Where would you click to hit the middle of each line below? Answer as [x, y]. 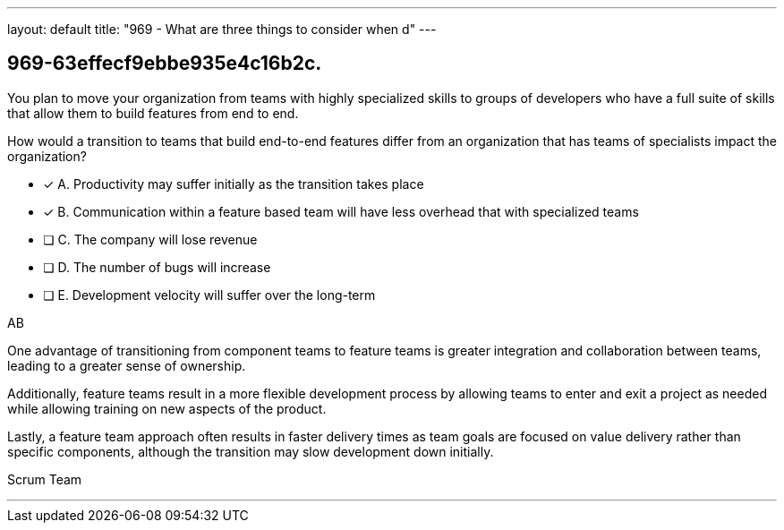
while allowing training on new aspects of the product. [167, 408]
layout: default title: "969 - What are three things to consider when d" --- [222, 29]
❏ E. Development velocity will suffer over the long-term [209, 295]
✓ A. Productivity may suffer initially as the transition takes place [234, 184]
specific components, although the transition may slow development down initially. [251, 451]
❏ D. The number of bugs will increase [157, 267]
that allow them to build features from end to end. [153, 113]
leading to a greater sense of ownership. [127, 365]
